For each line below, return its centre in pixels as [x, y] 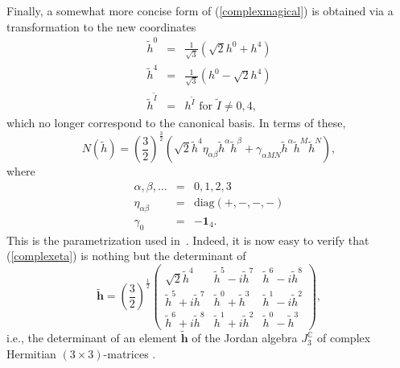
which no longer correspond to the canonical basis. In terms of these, [176, 123]
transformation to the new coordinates [101, 26]
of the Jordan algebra [245, 338]
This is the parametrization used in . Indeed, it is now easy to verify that [188, 240]
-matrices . [130, 353]
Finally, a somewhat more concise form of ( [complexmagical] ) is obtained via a [200, 10]
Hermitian [31, 353]
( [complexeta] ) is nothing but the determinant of [126, 256]
